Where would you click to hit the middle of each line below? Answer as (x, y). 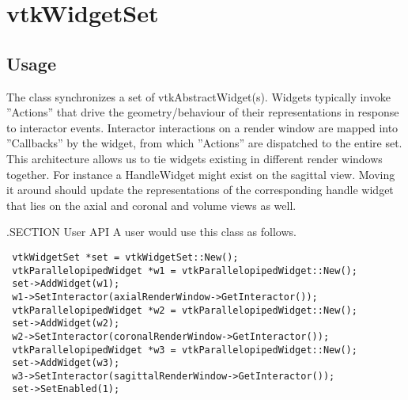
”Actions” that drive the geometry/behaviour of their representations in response (203, 112)
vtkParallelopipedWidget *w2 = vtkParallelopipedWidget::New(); (185, 310)
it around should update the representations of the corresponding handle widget (200, 190)
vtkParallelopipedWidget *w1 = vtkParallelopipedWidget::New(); (185, 270)
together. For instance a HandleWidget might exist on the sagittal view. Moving (201, 174)
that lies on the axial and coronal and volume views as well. (151, 205)
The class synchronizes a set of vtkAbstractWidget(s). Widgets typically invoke (198, 96)
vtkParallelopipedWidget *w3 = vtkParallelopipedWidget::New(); (185, 350)
